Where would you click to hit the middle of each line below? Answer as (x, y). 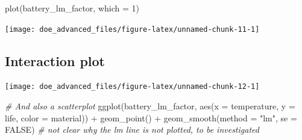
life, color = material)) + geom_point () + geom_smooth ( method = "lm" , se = (151, 117)
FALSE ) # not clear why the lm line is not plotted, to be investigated (132, 129)
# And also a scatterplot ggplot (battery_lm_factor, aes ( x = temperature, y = (150, 106)
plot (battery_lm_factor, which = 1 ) (72, 8)
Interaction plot (55, 60)
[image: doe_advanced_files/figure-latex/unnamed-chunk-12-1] (132, 87)
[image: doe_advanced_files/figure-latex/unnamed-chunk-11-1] (132, 29)
